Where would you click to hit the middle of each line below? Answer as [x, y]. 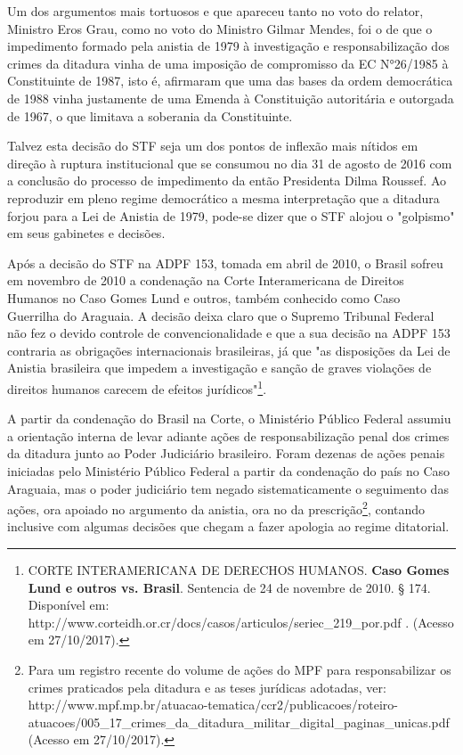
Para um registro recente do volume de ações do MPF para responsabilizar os [240, 669]
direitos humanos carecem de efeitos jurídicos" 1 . [137, 387]
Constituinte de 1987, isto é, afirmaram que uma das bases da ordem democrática [230, 81]
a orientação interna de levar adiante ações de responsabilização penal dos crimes [228, 435]
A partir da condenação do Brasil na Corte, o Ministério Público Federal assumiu [229, 419]
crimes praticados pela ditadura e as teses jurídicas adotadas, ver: [207, 687]
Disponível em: [69, 605]
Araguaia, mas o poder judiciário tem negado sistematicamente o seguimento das [228, 488]
